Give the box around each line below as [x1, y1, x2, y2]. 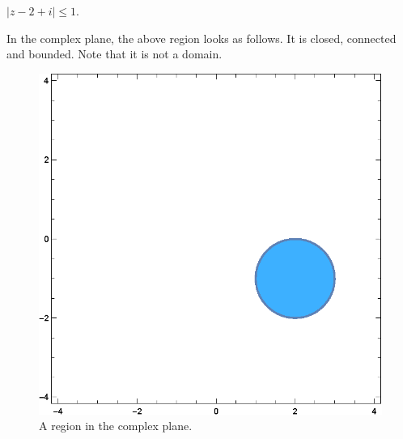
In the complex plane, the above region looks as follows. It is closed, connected [6, 29, 397, 46]
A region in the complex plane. [39, 417, 193, 434]
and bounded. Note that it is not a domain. [6, 45, 223, 62]
